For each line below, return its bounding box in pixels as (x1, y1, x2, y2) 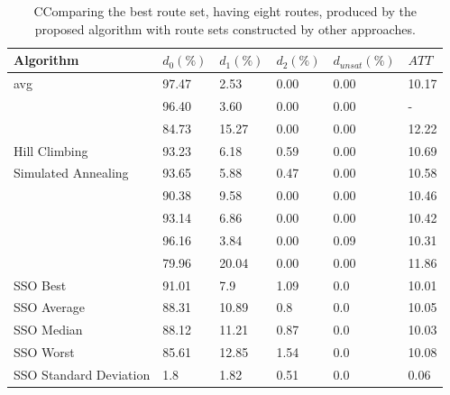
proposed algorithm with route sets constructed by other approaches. (34, 19, 416, 38)
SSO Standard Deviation (14, 365, 151, 383)
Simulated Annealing (14, 163, 129, 182)
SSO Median (14, 320, 83, 339)
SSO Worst (14, 343, 75, 362)
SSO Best (14, 275, 67, 294)
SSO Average (14, 298, 85, 317)
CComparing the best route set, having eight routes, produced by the (33, 2, 418, 20)
